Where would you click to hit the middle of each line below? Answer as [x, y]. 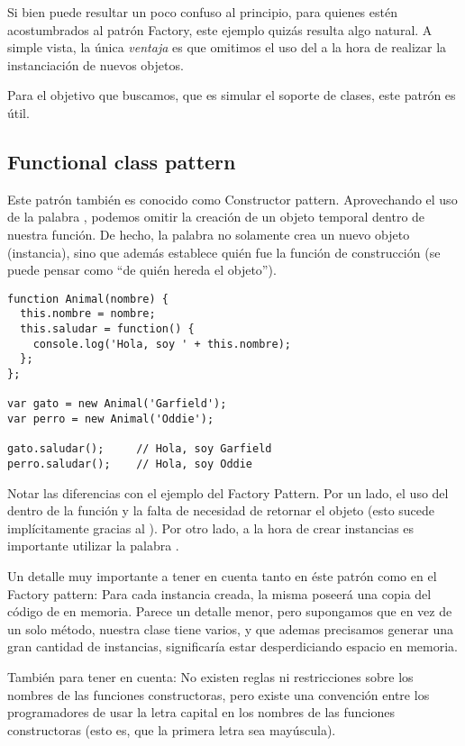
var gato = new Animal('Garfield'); [117, 404]
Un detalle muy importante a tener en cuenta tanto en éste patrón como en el [222, 575]
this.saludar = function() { [107, 329]
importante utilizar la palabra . [93, 546]
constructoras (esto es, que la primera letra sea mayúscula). [172, 729]
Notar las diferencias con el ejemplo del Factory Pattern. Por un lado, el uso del [228, 492]
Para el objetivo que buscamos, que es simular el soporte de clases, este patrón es [232, 95]
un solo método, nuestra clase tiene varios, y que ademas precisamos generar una [230, 628]
